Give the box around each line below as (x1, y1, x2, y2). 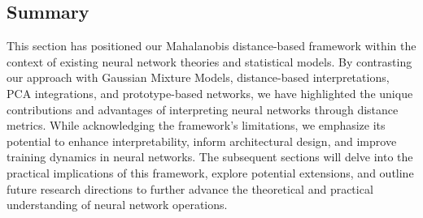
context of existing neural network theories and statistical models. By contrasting (7, 53, 412, 70)
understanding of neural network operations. (7, 196, 228, 213)
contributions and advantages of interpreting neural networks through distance (7, 100, 399, 118)
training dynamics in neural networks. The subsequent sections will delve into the (7, 148, 413, 165)
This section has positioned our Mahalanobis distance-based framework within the (7, 37, 416, 54)
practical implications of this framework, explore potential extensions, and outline (7, 164, 414, 181)
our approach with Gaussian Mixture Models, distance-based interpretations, (7, 69, 390, 86)
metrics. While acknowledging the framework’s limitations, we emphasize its (7, 117, 386, 134)
